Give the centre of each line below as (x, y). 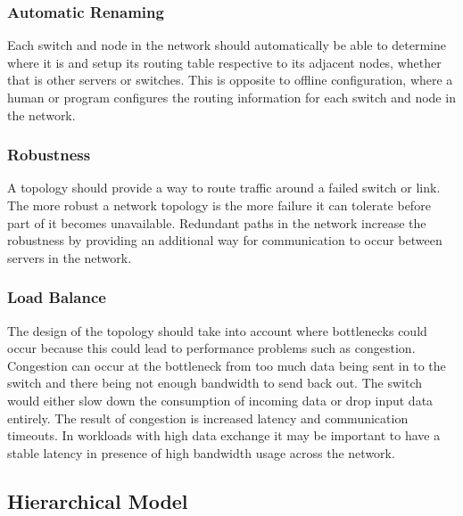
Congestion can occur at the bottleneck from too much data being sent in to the (227, 365)
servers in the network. (70, 257)
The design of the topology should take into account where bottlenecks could (217, 330)
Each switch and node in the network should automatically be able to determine (227, 45)
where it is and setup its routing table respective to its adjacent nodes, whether (224, 62)
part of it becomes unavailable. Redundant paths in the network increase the (217, 222)
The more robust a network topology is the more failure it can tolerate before (219, 205)
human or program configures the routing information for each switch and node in (231, 97)
